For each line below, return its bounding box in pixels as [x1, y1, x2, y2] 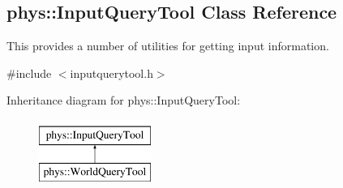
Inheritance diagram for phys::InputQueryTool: [6, 92, 241, 109]
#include [6, 64, 52, 81]
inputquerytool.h [70, 64, 153, 81]
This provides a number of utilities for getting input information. [6, 37, 329, 54]
